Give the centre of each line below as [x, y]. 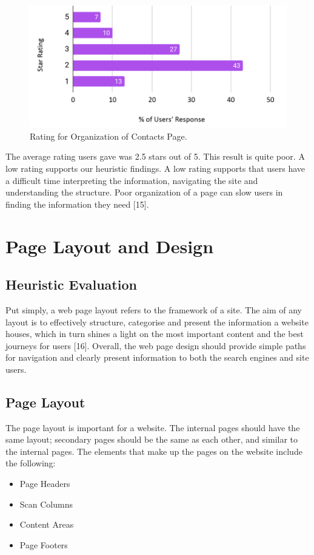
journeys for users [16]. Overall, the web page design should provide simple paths [156, 345]
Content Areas [47, 524]
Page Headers [45, 484]
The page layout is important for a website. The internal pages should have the [153, 427]
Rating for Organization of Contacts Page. [109, 136]
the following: [31, 463]
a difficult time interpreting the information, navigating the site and [132, 180]
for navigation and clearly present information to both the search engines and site [157, 357]
